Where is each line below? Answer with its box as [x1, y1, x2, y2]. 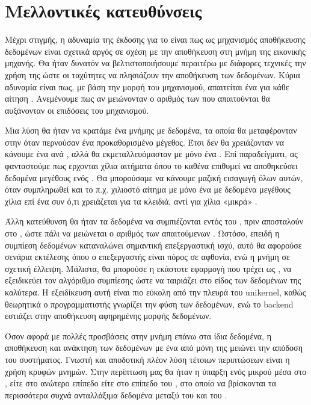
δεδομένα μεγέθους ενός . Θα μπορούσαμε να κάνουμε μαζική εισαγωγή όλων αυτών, [5, 171, 303, 184]
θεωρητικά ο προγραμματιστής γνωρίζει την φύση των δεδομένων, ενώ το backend [5, 297, 294, 310]
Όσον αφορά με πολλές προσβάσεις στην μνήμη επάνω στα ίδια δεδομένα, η [5, 329, 271, 342]
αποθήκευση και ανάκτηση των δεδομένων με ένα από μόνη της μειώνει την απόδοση [5, 341, 303, 354]
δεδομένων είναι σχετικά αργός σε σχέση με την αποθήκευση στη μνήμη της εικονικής [5, 45, 306, 57]
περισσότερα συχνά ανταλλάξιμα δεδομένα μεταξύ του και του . [5, 388, 227, 401]
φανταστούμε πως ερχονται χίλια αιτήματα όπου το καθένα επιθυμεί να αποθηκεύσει [5, 159, 298, 172]
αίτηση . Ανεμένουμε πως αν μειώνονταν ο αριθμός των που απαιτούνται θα [5, 92, 270, 105]
